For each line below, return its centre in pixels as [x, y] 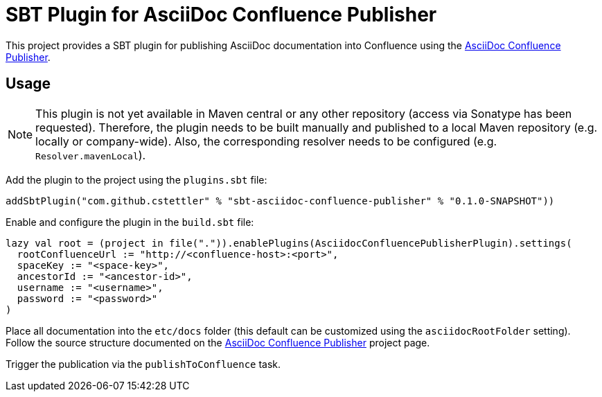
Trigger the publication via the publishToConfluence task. [143, 364]
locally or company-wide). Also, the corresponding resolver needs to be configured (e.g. [266, 141]
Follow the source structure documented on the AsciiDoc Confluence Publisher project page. [218, 342]
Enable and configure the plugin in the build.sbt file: [130, 222]
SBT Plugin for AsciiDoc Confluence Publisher [221, 15]
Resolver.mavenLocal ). [91, 155]
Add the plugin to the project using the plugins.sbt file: [136, 179]
